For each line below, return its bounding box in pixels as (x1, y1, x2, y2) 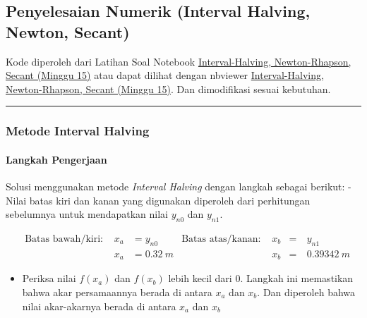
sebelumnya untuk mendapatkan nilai (6, 207, 168, 221)
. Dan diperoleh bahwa (257, 284, 356, 299)
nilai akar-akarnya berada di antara (22, 298, 176, 313)
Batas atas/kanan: (181, 234, 261, 245)
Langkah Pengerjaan (6, 152, 107, 166)
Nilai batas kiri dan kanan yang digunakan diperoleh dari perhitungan (6, 192, 311, 207)
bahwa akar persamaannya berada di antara (22, 284, 212, 299)
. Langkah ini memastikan (240, 271, 354, 286)
